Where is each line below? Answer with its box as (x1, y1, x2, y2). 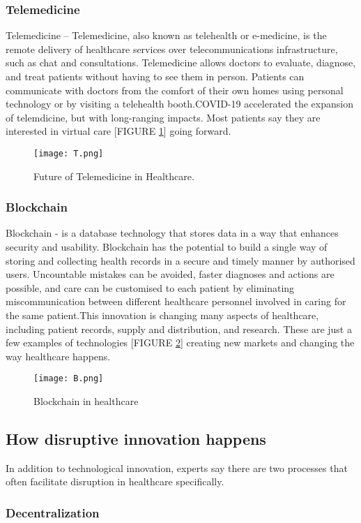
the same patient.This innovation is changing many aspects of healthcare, (6, 308, 319, 322)
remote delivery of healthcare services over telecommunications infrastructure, (6, 41, 338, 56)
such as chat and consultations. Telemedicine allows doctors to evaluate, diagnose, (6, 55, 356, 70)
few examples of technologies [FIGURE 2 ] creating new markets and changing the (6, 335, 355, 350)
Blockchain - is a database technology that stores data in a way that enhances (6, 226, 339, 240)
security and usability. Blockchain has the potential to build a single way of (6, 240, 328, 254)
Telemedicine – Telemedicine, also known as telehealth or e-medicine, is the (6, 28, 327, 43)
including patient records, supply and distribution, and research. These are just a (6, 321, 352, 336)
